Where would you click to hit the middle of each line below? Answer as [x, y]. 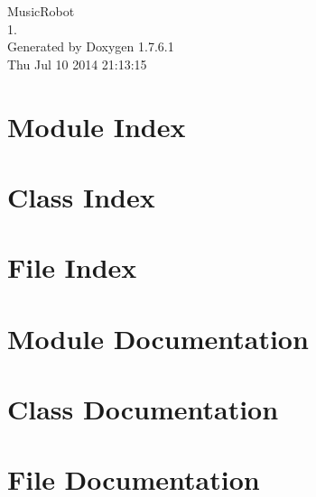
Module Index [97, 126]
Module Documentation [158, 338]
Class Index [81, 196]
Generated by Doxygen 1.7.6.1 [91, 46]
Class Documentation [143, 409]
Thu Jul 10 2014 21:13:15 [77, 64]
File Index [72, 267]
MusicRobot [41, 11]
